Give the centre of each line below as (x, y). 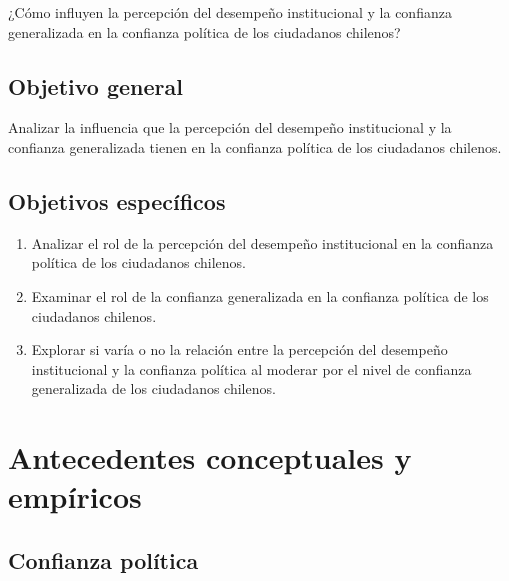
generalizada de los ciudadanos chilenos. (153, 388)
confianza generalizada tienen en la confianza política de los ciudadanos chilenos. (255, 146)
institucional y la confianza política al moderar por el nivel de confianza (251, 368)
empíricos (75, 496)
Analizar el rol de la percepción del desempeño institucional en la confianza (262, 242)
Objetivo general (95, 85)
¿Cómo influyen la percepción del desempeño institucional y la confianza (230, 12)
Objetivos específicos (117, 200)
